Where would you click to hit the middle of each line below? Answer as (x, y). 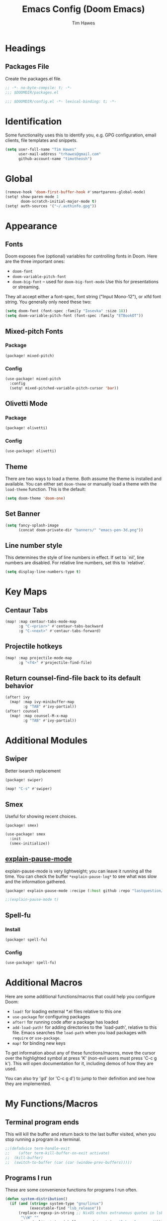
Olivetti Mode (27, 404)
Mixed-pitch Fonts (34, 331)
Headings (26, 48)
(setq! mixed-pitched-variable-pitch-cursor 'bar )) (64, 388)
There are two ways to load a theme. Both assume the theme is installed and (83, 479)
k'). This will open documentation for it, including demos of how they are (79, 1063)
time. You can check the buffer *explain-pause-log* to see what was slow (81, 876)
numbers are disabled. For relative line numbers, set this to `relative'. (75, 563)
